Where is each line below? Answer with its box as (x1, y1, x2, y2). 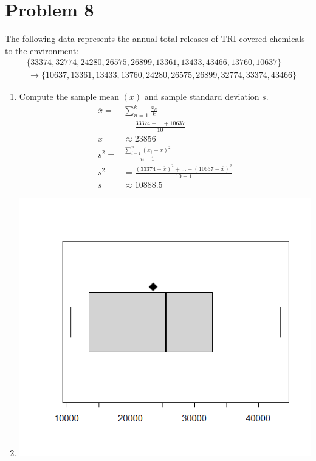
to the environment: (5, 44, 78, 57)
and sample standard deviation (144, 90, 259, 103)
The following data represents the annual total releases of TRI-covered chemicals (5, 32, 305, 45)
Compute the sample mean (19, 90, 119, 103)
